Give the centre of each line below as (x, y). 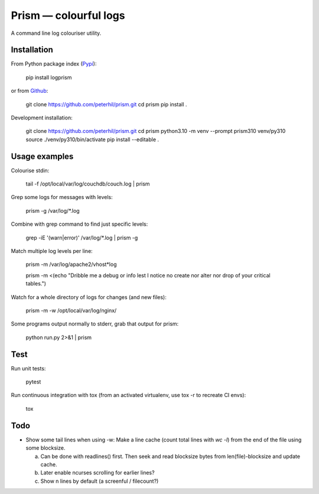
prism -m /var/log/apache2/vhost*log (71, 264)
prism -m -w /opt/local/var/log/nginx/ (71, 311)
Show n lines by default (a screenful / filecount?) (100, 481)
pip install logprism (49, 77)
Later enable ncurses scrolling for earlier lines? (97, 473)
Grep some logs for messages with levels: (62, 197)
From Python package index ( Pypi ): (54, 64)
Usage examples (42, 156)
